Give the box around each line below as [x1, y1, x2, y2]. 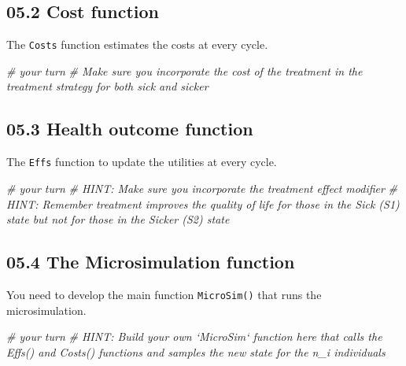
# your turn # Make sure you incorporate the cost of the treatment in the [6, 62, 363, 79]
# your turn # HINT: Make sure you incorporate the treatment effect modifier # [6, 179, 398, 196]
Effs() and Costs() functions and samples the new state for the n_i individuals [6, 343, 386, 360]
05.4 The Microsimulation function [6, 250, 295, 274]
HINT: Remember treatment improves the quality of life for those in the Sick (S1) [6, 195, 400, 212]
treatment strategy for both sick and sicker [6, 78, 209, 94]
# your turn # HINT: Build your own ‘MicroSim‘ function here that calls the [6, 328, 382, 345]
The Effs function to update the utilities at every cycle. [6, 153, 277, 170]
